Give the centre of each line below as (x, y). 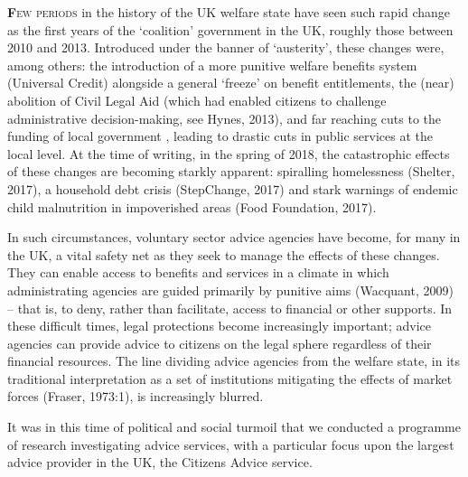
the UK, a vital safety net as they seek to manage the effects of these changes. (224, 254)
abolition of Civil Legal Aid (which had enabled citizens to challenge (197, 100)
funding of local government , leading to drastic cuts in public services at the (220, 136)
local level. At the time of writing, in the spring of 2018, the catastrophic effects (229, 153)
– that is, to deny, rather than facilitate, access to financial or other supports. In (230, 308)
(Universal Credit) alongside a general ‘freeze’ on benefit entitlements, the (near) (231, 83)
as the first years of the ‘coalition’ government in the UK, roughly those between (230, 29)
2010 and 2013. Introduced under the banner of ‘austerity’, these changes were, (226, 47)
